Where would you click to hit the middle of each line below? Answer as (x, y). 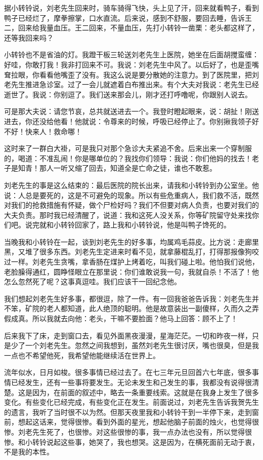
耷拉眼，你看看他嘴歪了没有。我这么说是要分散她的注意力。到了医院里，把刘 (131, 74)
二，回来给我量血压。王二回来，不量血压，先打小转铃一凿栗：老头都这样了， (131, 28)
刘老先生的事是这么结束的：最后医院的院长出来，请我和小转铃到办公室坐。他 (131, 185)
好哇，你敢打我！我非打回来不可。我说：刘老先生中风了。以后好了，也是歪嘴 (131, 64)
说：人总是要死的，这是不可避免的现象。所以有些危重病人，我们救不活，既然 (131, 195)
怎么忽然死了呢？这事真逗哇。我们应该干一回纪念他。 (93, 281)
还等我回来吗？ (29, 37)
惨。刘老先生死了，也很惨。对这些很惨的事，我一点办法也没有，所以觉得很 (128, 431)
